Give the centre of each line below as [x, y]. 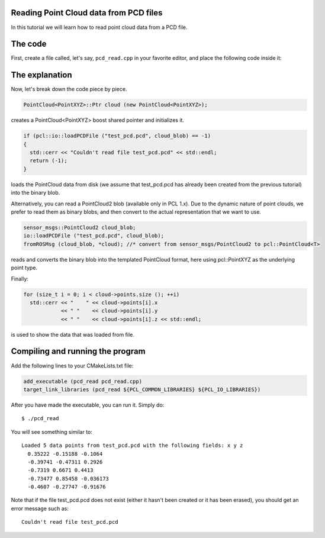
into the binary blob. [36, 193]
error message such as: [40, 508]
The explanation [41, 75]
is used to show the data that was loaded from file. [73, 334]
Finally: [20, 279]
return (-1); [49, 161]
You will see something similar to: [52, 431]
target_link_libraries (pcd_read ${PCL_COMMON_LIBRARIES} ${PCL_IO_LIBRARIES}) [142, 389]
